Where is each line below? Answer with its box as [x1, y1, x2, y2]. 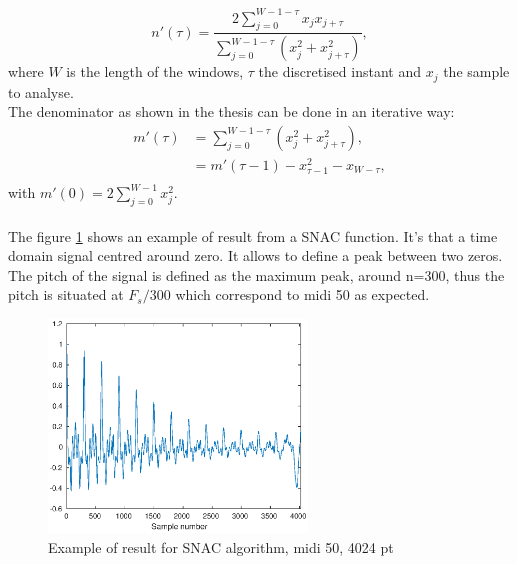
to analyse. [8, 81, 74, 102]
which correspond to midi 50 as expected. [175, 284, 430, 305]
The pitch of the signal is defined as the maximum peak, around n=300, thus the [8, 264, 505, 285]
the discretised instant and [258, 61, 421, 82]
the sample [443, 61, 510, 82]
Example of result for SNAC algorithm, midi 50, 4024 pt [48, 536, 394, 557]
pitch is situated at [8, 284, 124, 305]
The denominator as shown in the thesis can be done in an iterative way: [8, 101, 455, 122]
